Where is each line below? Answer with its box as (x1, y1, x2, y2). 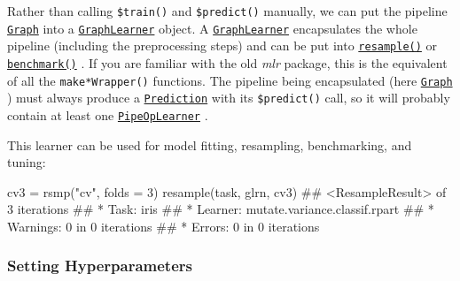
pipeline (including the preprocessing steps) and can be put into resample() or (7, 36, 438, 55)
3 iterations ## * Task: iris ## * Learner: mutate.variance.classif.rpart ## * (7, 200, 434, 218)
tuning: (7, 153, 46, 171)
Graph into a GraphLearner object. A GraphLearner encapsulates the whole (7, 19, 417, 37)
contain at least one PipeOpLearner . (7, 105, 208, 124)
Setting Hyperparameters (7, 254, 192, 277)
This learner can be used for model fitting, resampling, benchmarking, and (7, 135, 412, 154)
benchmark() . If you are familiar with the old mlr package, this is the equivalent (7, 53, 448, 72)
